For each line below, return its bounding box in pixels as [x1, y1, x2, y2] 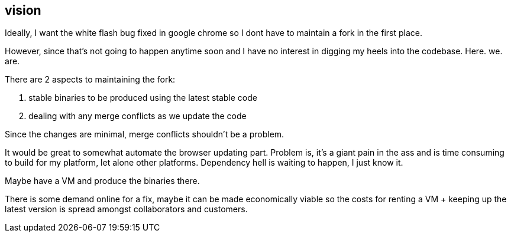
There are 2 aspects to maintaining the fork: [5, 74, 176, 85]
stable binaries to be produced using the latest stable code [28, 93, 257, 103]
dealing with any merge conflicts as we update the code [28, 111, 247, 121]
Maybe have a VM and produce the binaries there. [5, 176, 200, 186]
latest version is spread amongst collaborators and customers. [5, 204, 248, 215]
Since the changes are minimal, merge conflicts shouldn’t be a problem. [5, 129, 284, 140]
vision [5, 3, 41, 18]
